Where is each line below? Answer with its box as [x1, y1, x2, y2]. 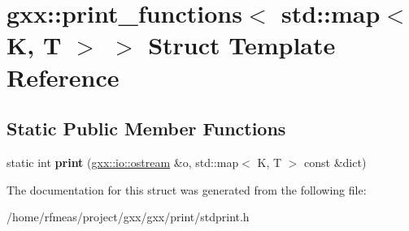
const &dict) [304, 153, 367, 170]
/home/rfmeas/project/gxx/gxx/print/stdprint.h [7, 208, 250, 225]
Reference [7, 60, 120, 93]
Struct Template [148, 28, 336, 62]
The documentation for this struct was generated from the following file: [7, 181, 367, 198]
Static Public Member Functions [7, 116, 286, 141]
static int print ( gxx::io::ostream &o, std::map [7, 153, 239, 170]
